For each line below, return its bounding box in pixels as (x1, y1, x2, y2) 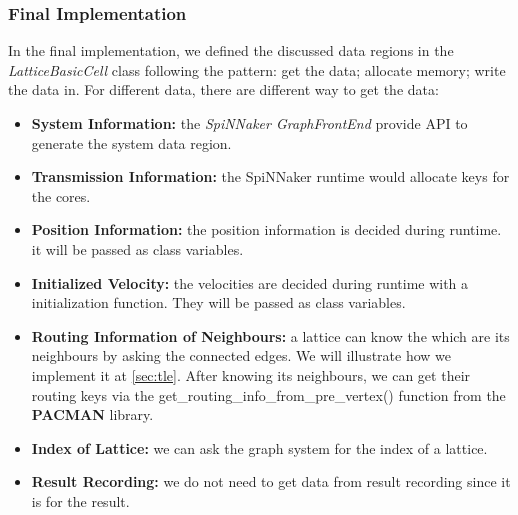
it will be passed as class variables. (31, 238, 244, 259)
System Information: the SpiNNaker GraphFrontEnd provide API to (31, 113, 468, 133)
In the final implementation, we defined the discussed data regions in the (8, 40, 454, 61)
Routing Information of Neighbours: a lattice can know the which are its (31, 325, 510, 346)
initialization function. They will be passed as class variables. (31, 292, 406, 313)
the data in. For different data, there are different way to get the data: (8, 79, 439, 100)
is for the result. (31, 490, 130, 511)
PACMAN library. (31, 404, 154, 425)
